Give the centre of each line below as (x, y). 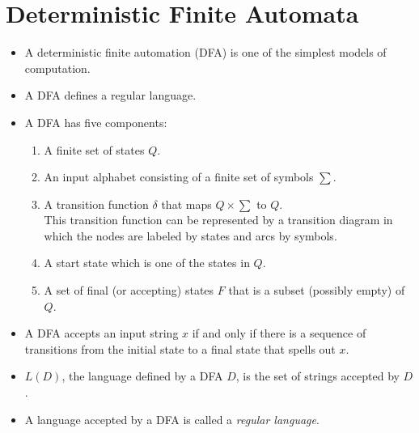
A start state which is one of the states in (147, 263)
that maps (186, 204)
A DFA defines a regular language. (110, 95)
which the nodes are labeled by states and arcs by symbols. (190, 235)
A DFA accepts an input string (102, 333)
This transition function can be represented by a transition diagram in (218, 220)
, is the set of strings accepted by (317, 376)
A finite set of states (94, 149)
